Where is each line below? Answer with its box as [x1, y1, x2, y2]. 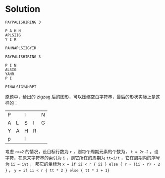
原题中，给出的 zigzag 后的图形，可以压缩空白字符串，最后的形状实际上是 [5, 94, 156, 100]
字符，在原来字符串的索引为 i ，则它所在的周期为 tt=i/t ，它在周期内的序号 [5, 154, 160, 161]
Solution [5, 3, 41, 15]
